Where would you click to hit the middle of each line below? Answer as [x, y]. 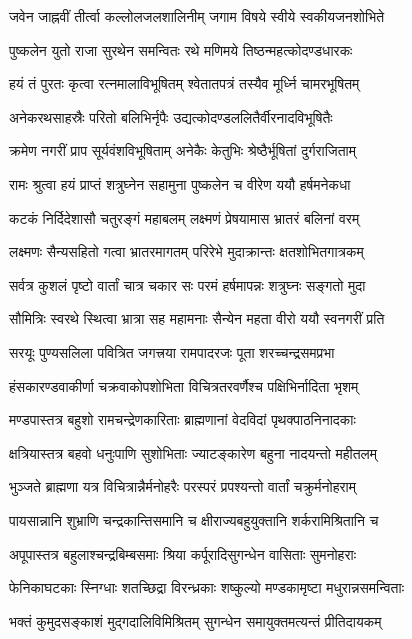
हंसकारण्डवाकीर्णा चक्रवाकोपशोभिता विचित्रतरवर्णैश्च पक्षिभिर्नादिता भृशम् [184, 385]
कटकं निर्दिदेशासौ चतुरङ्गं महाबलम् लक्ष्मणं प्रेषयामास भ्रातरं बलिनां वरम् [184, 217]
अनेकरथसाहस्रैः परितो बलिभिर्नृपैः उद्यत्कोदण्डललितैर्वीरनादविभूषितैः [171, 116]
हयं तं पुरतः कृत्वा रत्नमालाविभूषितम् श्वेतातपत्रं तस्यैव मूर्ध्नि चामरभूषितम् [184, 83]
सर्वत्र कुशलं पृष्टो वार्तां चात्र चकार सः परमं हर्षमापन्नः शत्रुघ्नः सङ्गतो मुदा [187, 284]
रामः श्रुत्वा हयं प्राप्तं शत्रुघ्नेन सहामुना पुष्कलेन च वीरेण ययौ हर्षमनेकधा [180, 183]
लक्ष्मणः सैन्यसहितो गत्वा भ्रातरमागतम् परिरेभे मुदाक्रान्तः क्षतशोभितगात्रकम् [186, 251]
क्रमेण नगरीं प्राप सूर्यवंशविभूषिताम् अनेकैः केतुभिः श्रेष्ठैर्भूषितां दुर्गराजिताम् [183, 150]
